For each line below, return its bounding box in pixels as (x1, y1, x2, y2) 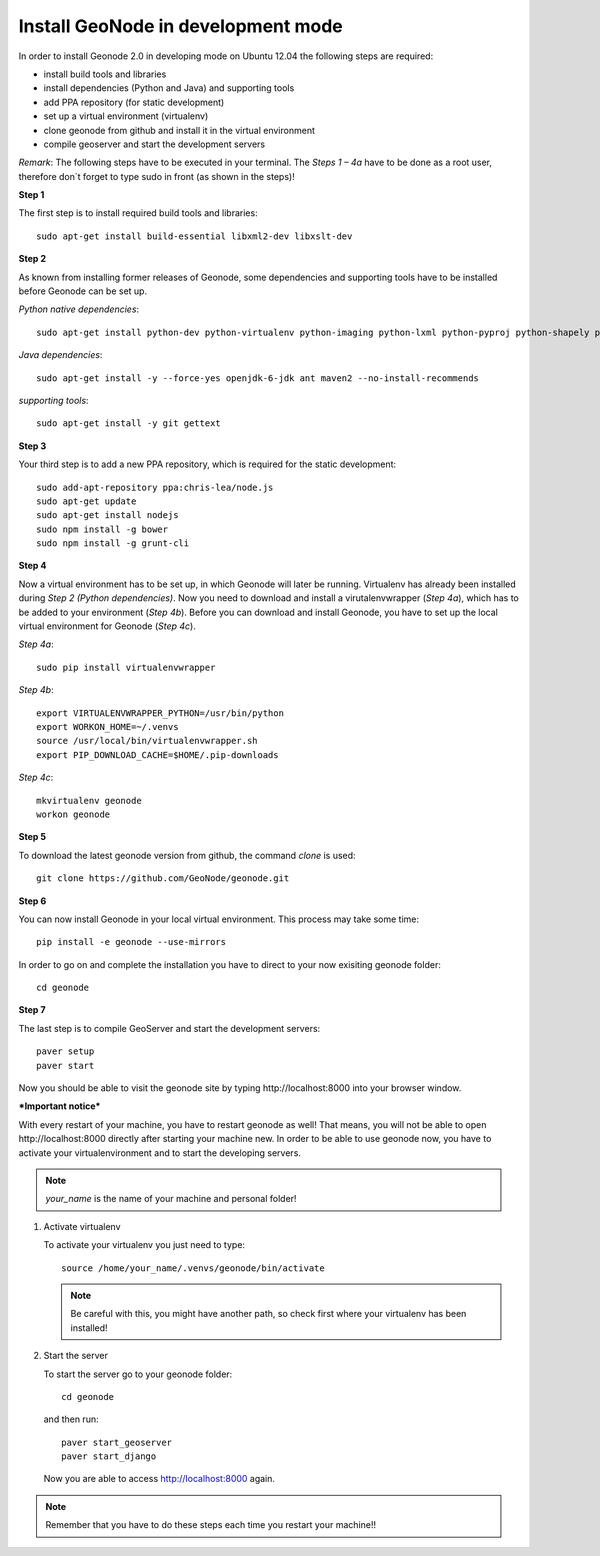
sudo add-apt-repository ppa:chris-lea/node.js (36, 481, 274, 493)
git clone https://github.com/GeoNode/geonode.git (36, 873, 290, 884)
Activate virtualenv (43, 1220, 121, 1232)
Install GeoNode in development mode (18, 15, 344, 37)
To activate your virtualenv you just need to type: (43, 1239, 245, 1251)
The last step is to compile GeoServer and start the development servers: (18, 1022, 321, 1034)
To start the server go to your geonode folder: (43, 1368, 233, 1380)
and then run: (43, 1413, 99, 1425)
